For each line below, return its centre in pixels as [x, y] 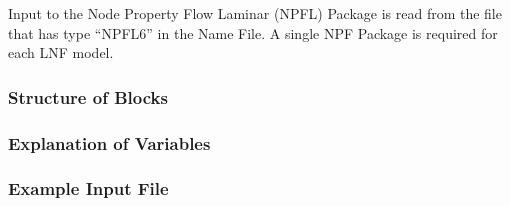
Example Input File [88, 188]
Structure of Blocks [88, 96]
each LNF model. [61, 52]
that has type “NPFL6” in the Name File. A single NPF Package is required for [253, 32]
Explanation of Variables [109, 142]
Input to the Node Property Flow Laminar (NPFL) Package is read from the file [255, 13]
